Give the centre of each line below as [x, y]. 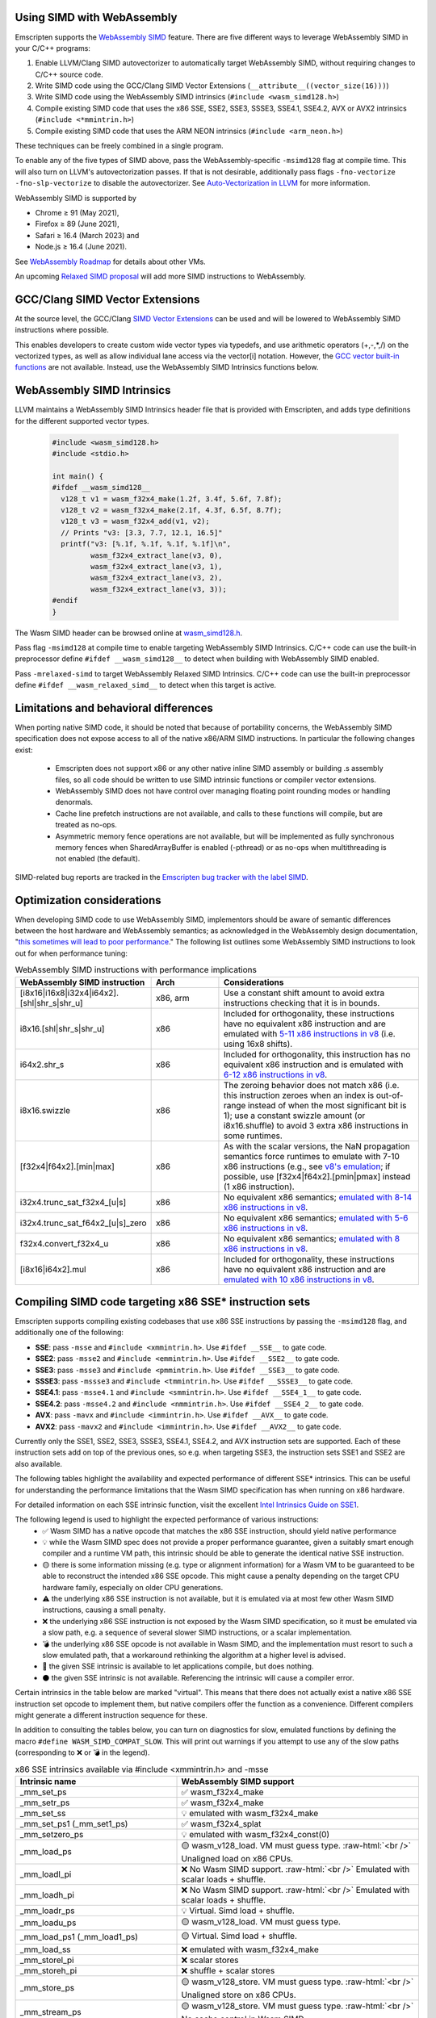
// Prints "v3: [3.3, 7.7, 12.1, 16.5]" [142, 532]
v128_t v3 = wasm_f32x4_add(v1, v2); [135, 521]
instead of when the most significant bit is [327, 1105]
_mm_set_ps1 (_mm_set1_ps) [74, 1823]
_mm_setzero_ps [52, 1834]
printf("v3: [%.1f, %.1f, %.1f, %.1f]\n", [146, 544]
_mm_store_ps [47, 1988]
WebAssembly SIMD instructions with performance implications [136, 970]
